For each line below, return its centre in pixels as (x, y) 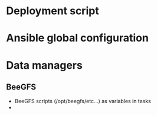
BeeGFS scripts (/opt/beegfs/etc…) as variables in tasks (83, 101)
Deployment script (53, 11)
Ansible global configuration (77, 38)
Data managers (44, 65)
